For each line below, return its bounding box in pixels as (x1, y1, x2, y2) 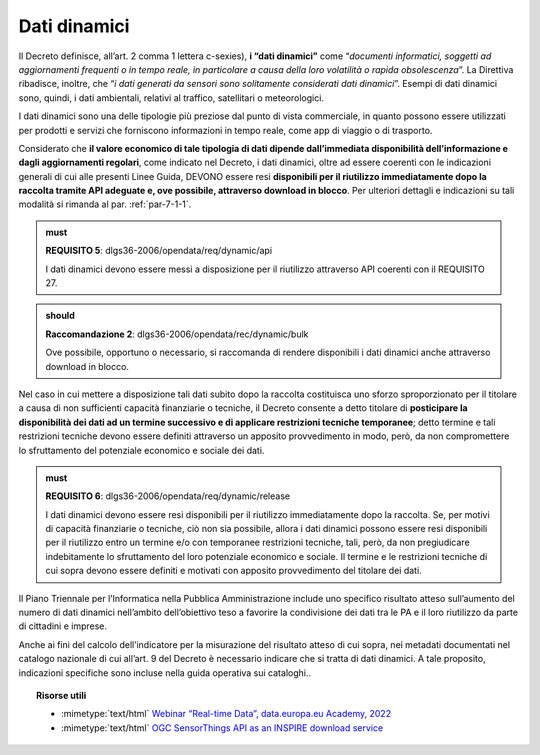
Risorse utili (36, 690, 87, 701)
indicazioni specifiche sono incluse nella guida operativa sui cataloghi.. (18, 666, 312, 679)
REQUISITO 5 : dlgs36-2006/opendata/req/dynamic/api (45, 245, 273, 257)
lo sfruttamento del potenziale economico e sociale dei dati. (18, 444, 265, 456)
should (45, 310, 75, 322)
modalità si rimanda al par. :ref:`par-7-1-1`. (18, 198, 192, 210)
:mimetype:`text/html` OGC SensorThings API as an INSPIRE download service (61, 721, 384, 734)
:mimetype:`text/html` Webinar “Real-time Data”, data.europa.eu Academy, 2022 (61, 708, 392, 720)
